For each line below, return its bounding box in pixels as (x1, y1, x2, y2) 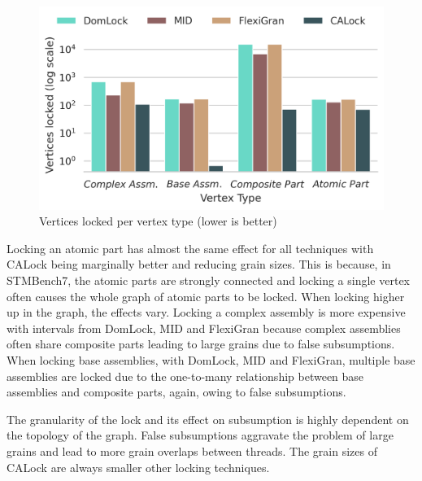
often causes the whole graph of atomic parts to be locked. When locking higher (7, 287, 405, 304)
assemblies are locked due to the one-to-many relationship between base (7, 367, 364, 384)
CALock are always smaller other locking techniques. (7, 458, 270, 475)
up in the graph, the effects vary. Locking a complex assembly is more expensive (7, 304, 406, 321)
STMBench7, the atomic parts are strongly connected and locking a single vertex (7, 272, 411, 289)
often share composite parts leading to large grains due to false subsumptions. (7, 335, 395, 352)
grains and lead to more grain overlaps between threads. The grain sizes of (7, 442, 377, 459)
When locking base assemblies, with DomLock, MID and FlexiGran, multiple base (7, 352, 415, 369)
